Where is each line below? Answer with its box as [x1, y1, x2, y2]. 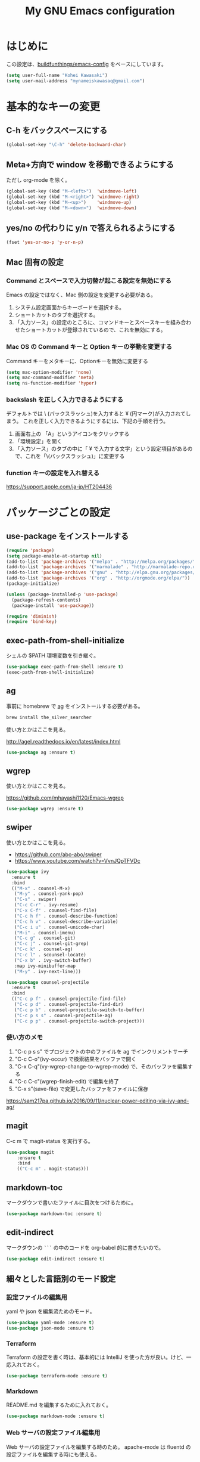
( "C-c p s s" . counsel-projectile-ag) [14, 1012, 113, 1018]
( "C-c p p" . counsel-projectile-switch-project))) [14, 1018, 145, 1024]
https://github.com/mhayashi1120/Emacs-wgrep [6, 794, 124, 801]
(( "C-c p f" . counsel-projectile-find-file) [11, 996, 127, 1002]
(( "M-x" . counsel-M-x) [11, 885, 70, 891]
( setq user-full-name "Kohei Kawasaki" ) [6, 72, 108, 78]
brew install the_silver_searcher [6, 714, 92, 720]
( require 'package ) [6, 547, 55, 553]
